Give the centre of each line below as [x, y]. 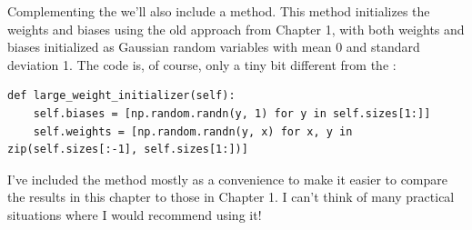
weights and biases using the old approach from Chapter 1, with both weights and [236, 29]
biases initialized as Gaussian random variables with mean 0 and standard [214, 47]
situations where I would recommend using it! [135, 214]
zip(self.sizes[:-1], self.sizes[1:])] [128, 150]
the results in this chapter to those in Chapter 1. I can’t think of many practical [231, 197]
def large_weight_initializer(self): [121, 96]
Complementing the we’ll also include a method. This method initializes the [219, 11]
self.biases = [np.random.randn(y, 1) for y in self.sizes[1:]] [232, 113]
